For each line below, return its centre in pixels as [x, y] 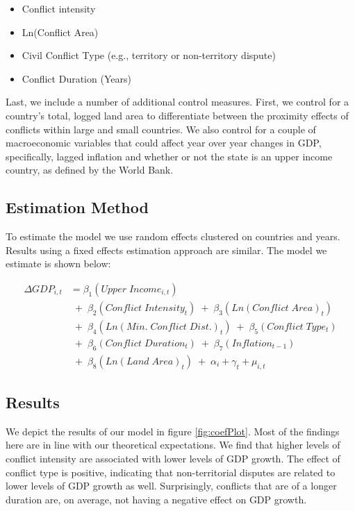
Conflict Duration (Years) [76, 78]
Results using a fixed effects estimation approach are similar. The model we [166, 250]
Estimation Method [77, 207]
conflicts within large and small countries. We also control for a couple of [161, 129]
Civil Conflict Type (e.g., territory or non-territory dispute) [149, 55]
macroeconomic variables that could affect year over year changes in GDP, [164, 143]
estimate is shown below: [58, 263]
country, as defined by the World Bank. [90, 170]
